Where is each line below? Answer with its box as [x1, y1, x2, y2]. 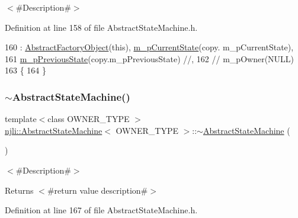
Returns [5, 184, 34, 196]
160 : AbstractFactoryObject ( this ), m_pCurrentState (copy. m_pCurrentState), [5, 41, 294, 53]
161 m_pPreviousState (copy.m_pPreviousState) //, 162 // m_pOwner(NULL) [5, 52, 294, 65]
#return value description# [47, 184, 148, 196]
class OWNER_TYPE [47, 113, 130, 125]
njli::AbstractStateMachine [5, 124, 102, 136]
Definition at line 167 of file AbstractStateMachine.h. [5, 204, 198, 216]
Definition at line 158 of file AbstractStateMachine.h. [5, 21, 198, 33]
